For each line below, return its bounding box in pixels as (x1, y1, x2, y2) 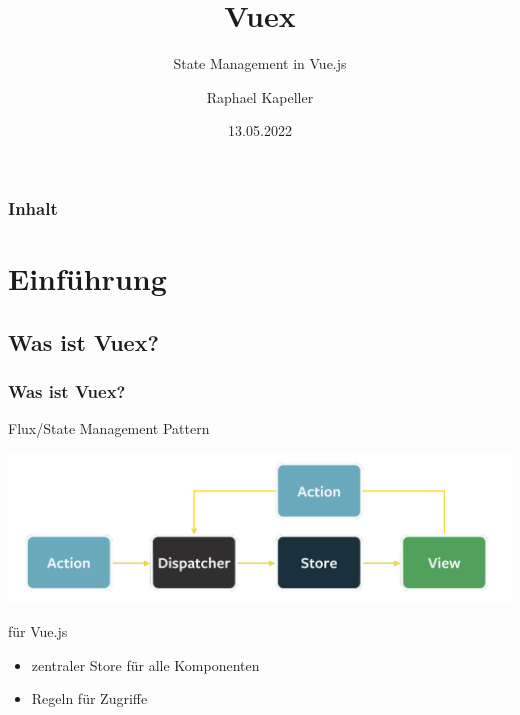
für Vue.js (8, 621, 68, 641)
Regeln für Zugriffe (31, 688, 148, 709)
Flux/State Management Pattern (8, 418, 210, 439)
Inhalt (8, 195, 58, 220)
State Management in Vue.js (173, 53, 347, 74)
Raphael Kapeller (206, 86, 314, 107)
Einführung (8, 258, 167, 299)
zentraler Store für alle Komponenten (31, 654, 260, 675)
